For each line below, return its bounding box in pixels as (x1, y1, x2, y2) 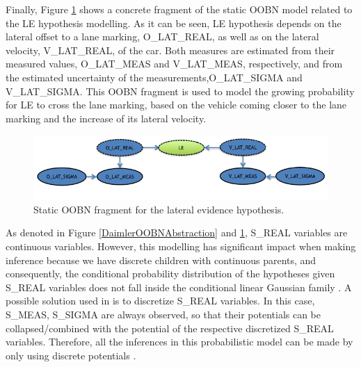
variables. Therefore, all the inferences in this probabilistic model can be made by (6, 334, 353, 349)
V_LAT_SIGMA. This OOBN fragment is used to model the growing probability (6, 83, 355, 98)
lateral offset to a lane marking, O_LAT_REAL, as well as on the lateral (6, 29, 319, 44)
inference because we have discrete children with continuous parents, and (6, 252, 316, 267)
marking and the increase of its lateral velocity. (6, 111, 207, 125)
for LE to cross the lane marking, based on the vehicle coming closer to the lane (6, 97, 347, 112)
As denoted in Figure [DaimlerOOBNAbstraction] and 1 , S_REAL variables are (6, 225, 348, 240)
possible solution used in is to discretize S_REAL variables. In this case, (6, 293, 315, 308)
